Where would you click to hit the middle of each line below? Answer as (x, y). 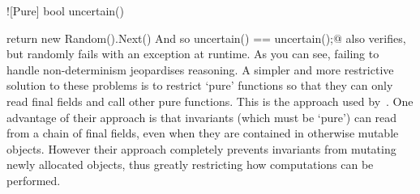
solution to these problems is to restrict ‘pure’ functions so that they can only (200, 85)
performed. (34, 180)
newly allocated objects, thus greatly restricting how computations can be (190, 164)
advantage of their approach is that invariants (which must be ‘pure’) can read (202, 117)
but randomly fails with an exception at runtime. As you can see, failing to (193, 54)
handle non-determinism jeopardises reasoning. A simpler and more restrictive (200, 69)
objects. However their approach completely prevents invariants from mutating (201, 148)
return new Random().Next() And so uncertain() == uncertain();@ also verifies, (206, 38)
